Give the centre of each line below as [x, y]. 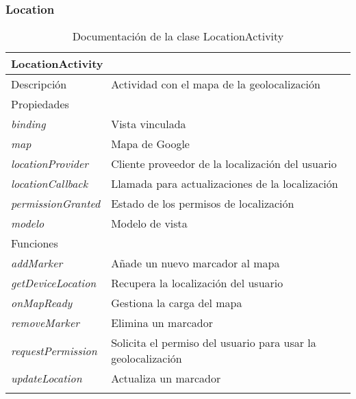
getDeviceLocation [54, 283]
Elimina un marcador [162, 323]
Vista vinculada [149, 124]
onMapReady [42, 303]
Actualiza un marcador [166, 378]
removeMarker [46, 323]
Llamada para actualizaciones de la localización [225, 184]
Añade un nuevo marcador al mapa [195, 263]
